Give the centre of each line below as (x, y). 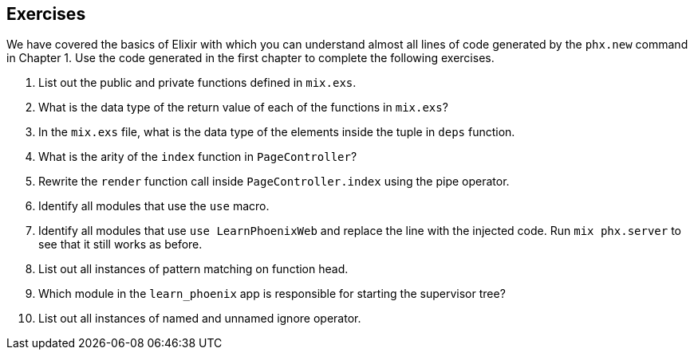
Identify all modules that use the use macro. (154, 206)
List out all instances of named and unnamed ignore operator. (200, 319)
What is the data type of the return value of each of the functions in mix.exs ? (243, 108)
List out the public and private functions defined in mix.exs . (197, 83)
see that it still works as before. (120, 245)
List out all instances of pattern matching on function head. (193, 269)
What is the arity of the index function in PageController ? (198, 157)
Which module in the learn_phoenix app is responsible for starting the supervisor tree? (272, 294)
